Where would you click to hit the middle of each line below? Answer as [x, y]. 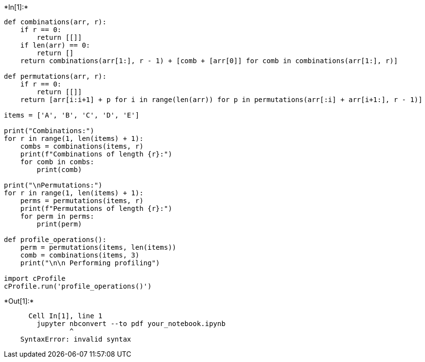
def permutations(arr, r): [55, 76]
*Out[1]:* [19, 301]
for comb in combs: [57, 162]
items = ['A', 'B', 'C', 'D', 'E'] [72, 115]
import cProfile [35, 278]
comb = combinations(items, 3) [80, 255]
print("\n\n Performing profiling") [90, 263]
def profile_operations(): [55, 240]
